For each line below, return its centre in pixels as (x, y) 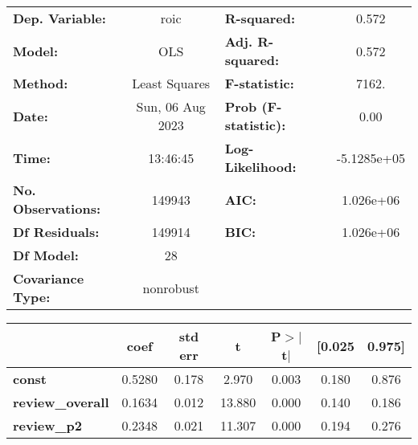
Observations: (57, 208)
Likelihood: (260, 167)
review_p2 (47, 425)
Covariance (49, 278)
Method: (41, 83)
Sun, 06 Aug (171, 106)
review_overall (61, 402)
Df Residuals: (56, 232)
